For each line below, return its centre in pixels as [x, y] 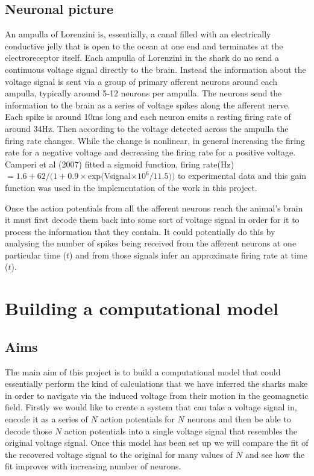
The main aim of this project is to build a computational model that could [143, 371]
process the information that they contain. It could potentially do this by [140, 231]
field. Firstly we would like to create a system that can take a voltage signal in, [151, 407]
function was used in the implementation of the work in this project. [131, 187]
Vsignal [118, 176]
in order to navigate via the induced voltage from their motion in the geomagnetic [157, 395]
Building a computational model [142, 308]
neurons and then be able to [239, 419]
